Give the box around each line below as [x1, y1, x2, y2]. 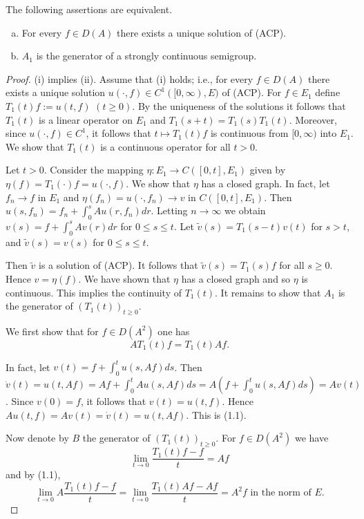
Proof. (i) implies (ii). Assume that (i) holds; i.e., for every [6, 71, 253, 86]
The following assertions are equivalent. [6, 2, 173, 16]
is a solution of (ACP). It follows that [39, 258, 198, 272]
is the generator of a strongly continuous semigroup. [36, 48, 257, 63]
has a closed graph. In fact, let [201, 176, 330, 190]
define [315, 85, 341, 100]
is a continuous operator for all [100, 139, 231, 153]
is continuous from [210, 126, 289, 140]
